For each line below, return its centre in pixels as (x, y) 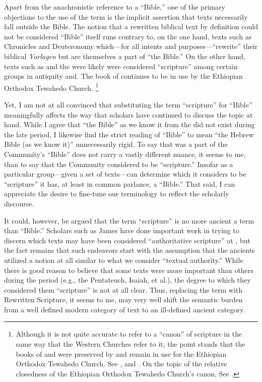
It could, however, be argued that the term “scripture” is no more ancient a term (129, 220)
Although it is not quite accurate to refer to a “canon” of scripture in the (129, 334)
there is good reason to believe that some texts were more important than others (129, 270)
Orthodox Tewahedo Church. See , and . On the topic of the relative (121, 364)
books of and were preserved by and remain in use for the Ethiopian (121, 353)
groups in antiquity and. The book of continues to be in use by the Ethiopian (123, 76)
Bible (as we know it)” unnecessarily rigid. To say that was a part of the (116, 144)
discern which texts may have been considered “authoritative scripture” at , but (127, 240)
